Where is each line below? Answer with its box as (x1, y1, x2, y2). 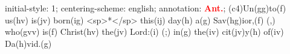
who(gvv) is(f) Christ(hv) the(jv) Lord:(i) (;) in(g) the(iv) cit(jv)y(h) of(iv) (5, 25, 284, 38)
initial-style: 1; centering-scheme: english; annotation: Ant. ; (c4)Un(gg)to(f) (5, 2, 286, 14)
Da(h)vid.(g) (5, 37, 52, 49)
